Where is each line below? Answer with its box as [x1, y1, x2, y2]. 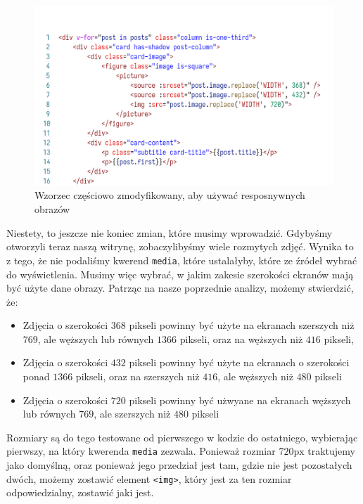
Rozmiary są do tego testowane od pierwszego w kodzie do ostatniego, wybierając [6, 429, 358, 444]
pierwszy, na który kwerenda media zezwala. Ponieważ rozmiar [6, 444, 276, 458]
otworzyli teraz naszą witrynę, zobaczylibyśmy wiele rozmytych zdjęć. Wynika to [6, 239, 354, 254]
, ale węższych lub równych [37, 331, 154, 346]
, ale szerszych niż [94, 406, 171, 421]
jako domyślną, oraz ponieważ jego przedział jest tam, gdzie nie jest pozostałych [6, 458, 352, 472]
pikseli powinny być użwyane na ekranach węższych [129, 392, 351, 407]
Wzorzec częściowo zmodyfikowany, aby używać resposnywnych [34, 188, 305, 202]
